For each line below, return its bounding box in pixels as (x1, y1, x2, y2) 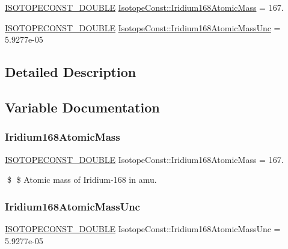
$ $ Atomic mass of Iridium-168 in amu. (7, 173, 157, 186)
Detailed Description (5, 63, 136, 81)
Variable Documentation (5, 97, 160, 116)
